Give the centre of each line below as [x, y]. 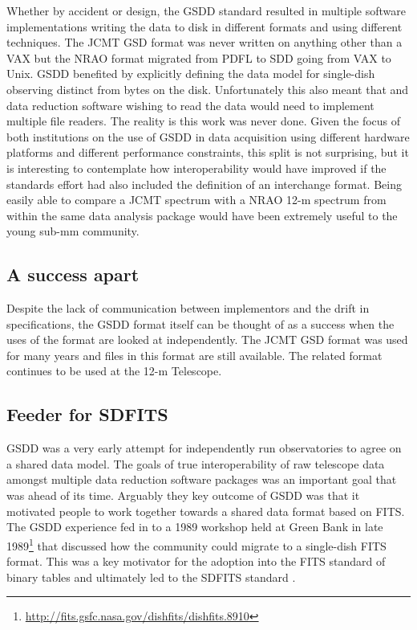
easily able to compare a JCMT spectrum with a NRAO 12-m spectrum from [196, 200]
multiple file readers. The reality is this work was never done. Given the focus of [204, 121]
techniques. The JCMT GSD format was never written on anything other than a [204, 42]
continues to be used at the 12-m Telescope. [114, 371]
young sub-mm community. [73, 231]
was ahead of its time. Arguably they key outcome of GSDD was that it [183, 495]
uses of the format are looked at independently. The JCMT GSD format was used [207, 340]
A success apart [73, 274]
